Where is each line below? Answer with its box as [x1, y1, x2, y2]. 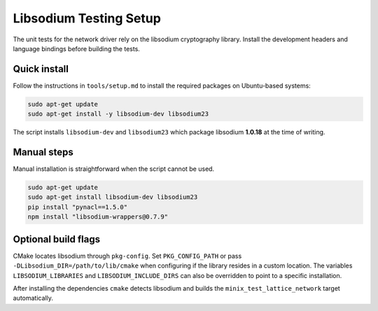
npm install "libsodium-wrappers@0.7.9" [27, 213, 168, 221]
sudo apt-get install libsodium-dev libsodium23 [27, 193, 198, 201]
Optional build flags [13, 233, 101, 245]
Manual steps [13, 146, 73, 158]
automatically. [13, 294, 54, 303]
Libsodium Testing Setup [13, 11, 161, 26]
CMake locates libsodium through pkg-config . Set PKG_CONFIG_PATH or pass [13, 251, 242, 260]
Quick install [13, 63, 69, 75]
